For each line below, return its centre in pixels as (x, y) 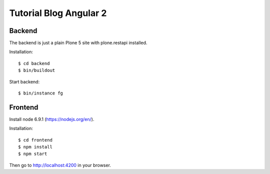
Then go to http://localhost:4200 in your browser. (60, 165)
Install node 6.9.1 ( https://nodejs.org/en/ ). (52, 119)
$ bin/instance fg (41, 93)
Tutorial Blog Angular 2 (58, 13)
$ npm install (35, 147)
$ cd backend (34, 63)
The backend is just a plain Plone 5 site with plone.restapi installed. (78, 43)
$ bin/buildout (37, 70)
